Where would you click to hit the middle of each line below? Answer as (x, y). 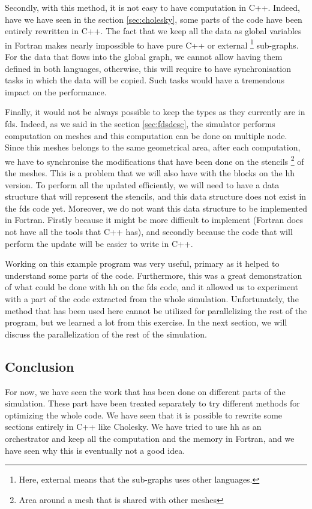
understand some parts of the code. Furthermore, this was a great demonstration (154, 275)
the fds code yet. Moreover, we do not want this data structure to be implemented (156, 208)
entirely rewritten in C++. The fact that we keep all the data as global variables (153, 31)
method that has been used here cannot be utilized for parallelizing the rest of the (156, 310)
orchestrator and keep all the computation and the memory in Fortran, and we (150, 438)
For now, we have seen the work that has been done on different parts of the (145, 391)
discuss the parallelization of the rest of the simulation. (106, 334)
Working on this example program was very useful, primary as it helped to (142, 263)
